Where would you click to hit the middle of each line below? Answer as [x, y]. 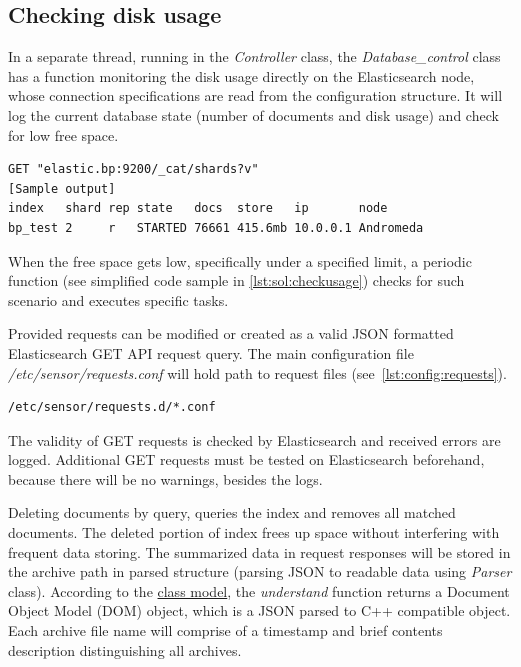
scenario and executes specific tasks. [118, 299]
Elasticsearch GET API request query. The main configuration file [211, 352]
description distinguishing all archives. [125, 649]
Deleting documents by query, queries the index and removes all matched [232, 512]
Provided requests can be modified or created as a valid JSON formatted [231, 333]
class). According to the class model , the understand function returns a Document [259, 590]
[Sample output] [62, 188]
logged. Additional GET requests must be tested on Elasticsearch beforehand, [246, 459]
